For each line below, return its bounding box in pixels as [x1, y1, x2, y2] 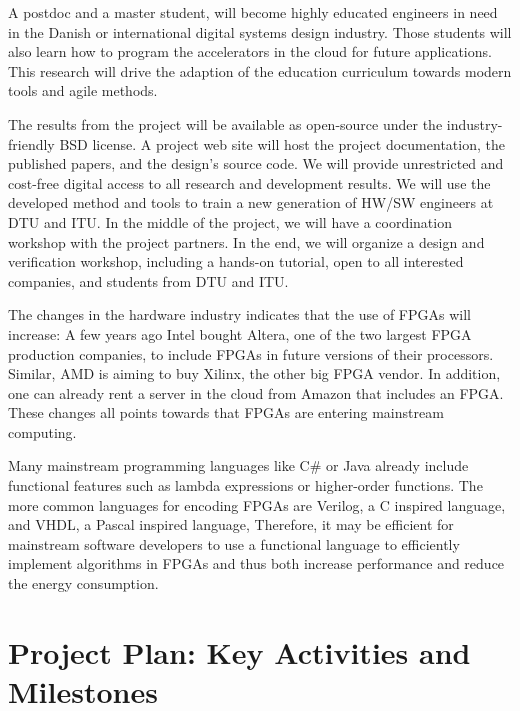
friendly [8, 133, 55, 154]
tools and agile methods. [8, 80, 158, 101]
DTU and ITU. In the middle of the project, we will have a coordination [8, 211, 452, 232]
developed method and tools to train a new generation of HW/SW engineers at [8, 192, 494, 213]
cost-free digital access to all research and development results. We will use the [8, 172, 491, 193]
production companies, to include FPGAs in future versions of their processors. [8, 343, 494, 364]
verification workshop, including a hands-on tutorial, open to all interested [8, 251, 464, 272]
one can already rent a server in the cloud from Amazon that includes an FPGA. [8, 382, 504, 403]
